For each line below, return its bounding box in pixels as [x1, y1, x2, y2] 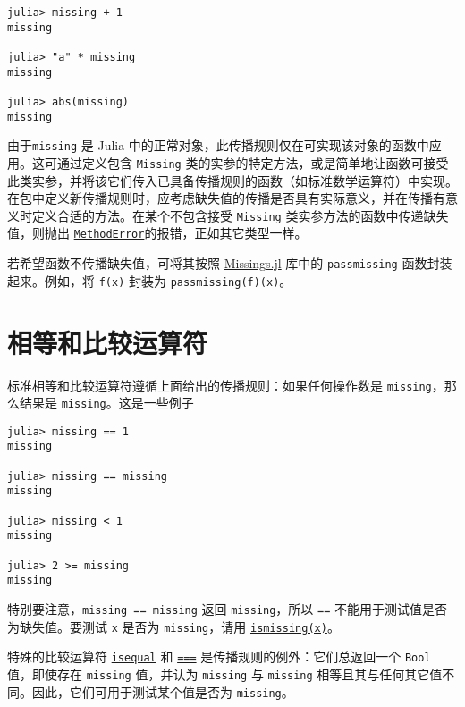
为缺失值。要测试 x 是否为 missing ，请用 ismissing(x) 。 [7, 617, 340, 635]
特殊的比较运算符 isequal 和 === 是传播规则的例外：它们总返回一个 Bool [7, 647, 431, 666]
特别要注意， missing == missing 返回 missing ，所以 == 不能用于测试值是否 [7, 600, 447, 619]
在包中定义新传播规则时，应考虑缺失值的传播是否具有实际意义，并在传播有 [7, 189, 445, 207]
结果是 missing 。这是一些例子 [19, 393, 194, 412]
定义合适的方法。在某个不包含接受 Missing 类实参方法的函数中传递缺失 [31, 206, 449, 224]
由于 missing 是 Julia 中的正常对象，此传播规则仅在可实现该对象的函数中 [7, 136, 429, 155]
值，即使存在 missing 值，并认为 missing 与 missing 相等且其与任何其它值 [7, 665, 443, 683]
